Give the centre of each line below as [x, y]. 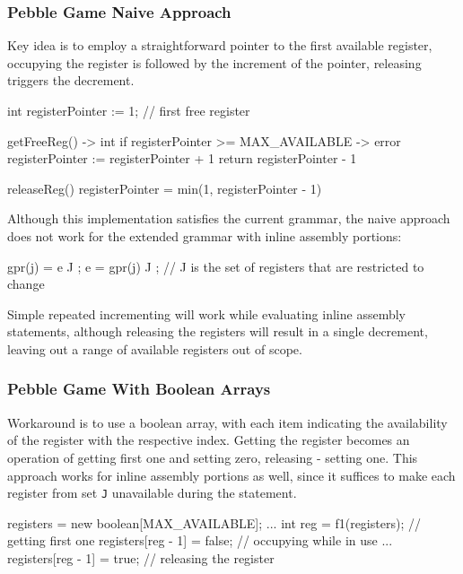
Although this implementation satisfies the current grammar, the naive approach [229, 218]
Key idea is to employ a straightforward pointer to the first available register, [220, 45]
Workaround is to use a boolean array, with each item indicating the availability [227, 422]
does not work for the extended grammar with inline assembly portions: [205, 235]
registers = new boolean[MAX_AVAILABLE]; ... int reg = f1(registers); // [214, 522]
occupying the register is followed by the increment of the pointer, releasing [214, 62]
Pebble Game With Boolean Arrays [139, 389]
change [26, 284]
